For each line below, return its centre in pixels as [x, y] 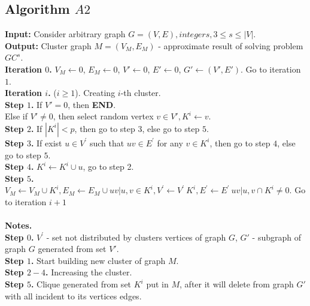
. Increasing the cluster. [89, 272]
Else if [16, 116]
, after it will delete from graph [237, 284]
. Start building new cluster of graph [98, 260]
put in [157, 284]
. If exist [46, 142]
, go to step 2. [108, 166]
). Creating [95, 93]
